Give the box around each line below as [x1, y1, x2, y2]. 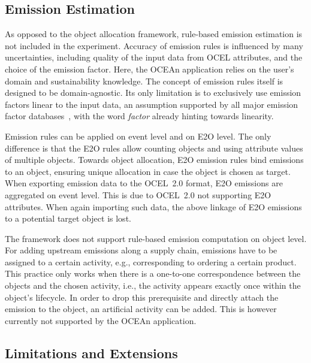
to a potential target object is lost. [5, 212, 131, 225]
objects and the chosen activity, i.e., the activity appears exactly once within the [5, 279, 301, 292]
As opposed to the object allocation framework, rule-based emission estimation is [5, 28, 303, 40]
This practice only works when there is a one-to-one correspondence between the [5, 267, 301, 280]
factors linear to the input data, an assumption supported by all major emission [5, 98, 298, 110]
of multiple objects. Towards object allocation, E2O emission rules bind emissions [5, 153, 304, 166]
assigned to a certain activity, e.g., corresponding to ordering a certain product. [5, 255, 297, 268]
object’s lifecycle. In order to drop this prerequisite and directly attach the [5, 291, 279, 303]
